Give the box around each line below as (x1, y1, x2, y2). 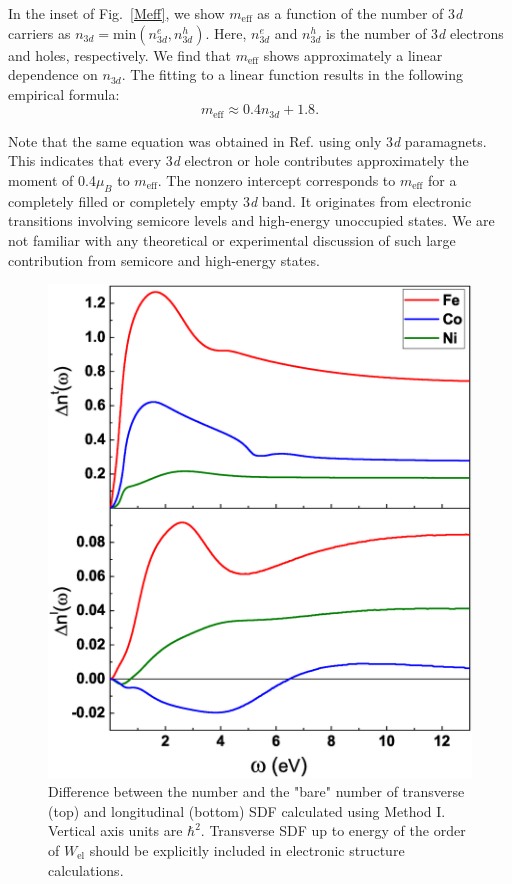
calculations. (48, 859, 124, 880)
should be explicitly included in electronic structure (89, 839, 405, 860)
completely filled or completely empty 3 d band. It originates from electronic (8, 190, 472, 211)
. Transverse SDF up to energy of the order (200, 820, 466, 841)
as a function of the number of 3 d (257, 3, 463, 23)
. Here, (205, 22, 247, 43)
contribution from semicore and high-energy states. (8, 249, 320, 270)
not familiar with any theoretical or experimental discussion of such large (8, 230, 456, 250)
